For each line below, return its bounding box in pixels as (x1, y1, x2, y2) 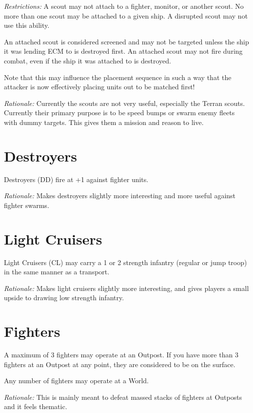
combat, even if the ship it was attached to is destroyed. (4, 55, 171, 65)
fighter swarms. (4, 200, 49, 210)
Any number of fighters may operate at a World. (4, 375, 149, 386)
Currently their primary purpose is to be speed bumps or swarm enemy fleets (4, 107, 235, 118)
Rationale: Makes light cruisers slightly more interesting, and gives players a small (4, 283, 249, 293)
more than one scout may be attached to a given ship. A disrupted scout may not (4, 10, 248, 21)
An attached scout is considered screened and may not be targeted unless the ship (4, 36, 249, 46)
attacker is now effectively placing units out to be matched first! (4, 82, 195, 92)
